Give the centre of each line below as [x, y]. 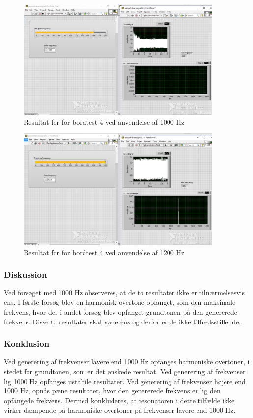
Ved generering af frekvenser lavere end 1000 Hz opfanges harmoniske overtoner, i [127, 362]
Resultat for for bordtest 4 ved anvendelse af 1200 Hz [104, 252]
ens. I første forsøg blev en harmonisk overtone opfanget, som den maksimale [120, 302]
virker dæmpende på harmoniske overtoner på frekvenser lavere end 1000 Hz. [120, 410]
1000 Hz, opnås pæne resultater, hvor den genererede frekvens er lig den [112, 391]
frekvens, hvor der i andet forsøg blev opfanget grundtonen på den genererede [121, 312]
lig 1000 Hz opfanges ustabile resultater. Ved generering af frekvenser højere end [125, 381]
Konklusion [27, 343]
